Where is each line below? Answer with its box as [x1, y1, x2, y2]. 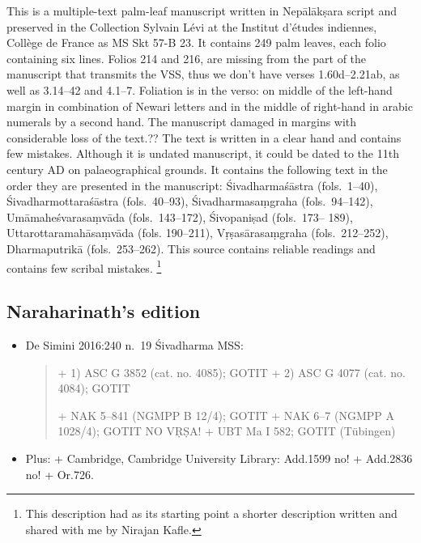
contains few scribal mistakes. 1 [6, 257, 162, 276]
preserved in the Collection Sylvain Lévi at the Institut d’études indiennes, [6, 18, 377, 35]
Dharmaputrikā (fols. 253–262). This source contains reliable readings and [6, 240, 376, 257]
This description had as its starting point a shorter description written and [25, 505, 398, 522]
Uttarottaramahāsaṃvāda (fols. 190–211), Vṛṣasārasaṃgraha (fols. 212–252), [6, 224, 389, 241]
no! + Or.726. [25, 465, 94, 482]
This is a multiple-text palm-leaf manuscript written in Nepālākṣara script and [6, 2, 397, 19]
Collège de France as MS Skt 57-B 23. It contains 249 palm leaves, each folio [6, 34, 386, 51]
